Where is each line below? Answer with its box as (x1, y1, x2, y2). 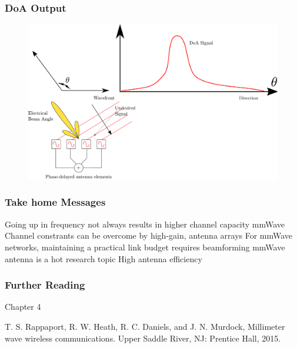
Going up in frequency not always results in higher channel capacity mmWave (5, 217, 285, 230)
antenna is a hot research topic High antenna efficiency (5, 252, 202, 265)
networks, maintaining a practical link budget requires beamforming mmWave (5, 240, 285, 253)
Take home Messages (5, 195, 106, 209)
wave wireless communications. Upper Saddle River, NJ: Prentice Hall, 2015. (5, 332, 281, 344)
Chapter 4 (5, 300, 41, 313)
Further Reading (5, 277, 85, 292)
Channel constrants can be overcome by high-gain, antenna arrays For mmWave (5, 229, 293, 242)
